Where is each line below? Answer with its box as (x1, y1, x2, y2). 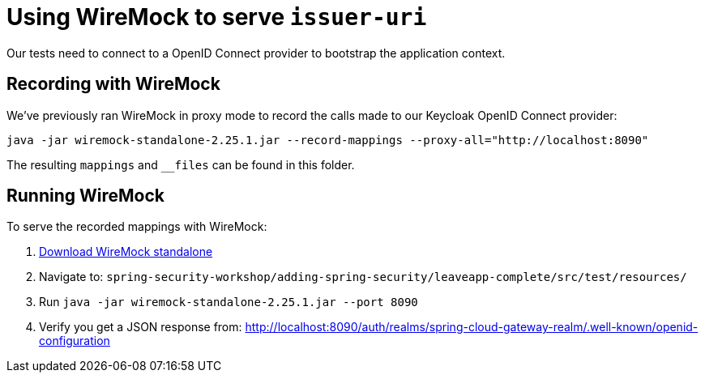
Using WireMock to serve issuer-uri (6, 3, 427, 31)
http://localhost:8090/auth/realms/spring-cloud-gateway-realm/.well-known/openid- (245, 320, 699, 334)
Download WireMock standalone (39, 245, 213, 259)
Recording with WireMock (6, 74, 220, 95)
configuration (39, 334, 110, 348)
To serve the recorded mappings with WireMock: (6, 219, 267, 234)
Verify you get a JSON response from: (39, 320, 242, 334)
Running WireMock (6, 185, 165, 207)
